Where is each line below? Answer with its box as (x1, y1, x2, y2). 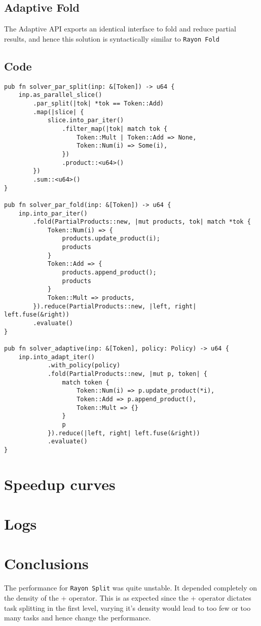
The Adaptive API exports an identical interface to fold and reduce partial (4, 23, 236, 34)
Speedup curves (4, 473, 116, 494)
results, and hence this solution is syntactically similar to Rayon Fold (4, 33, 219, 44)
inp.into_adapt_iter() (18, 353, 95, 361)
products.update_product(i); (62, 235, 160, 242)
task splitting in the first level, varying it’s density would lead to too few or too (4, 602, 251, 613)
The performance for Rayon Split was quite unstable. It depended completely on (4, 582, 257, 593)
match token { (62, 378, 109, 386)
